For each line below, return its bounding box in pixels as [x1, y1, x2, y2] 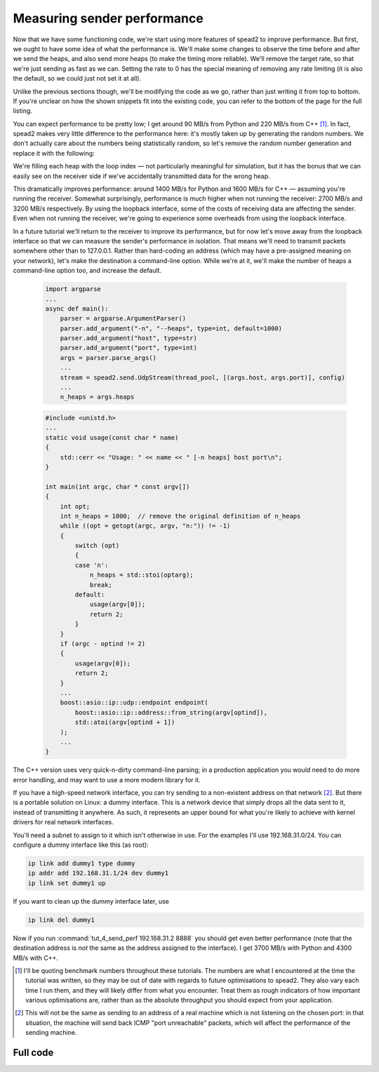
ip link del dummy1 [27, 916, 95, 924]
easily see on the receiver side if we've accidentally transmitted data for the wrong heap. [13, 172, 270, 180]
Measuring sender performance [13, 11, 204, 26]
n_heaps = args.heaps [60, 393, 135, 401]
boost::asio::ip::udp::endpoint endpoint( [60, 699, 208, 706]
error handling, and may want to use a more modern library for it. [13, 775, 201, 784]
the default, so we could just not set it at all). [13, 74, 142, 83]
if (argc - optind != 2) [60, 639, 146, 648]
